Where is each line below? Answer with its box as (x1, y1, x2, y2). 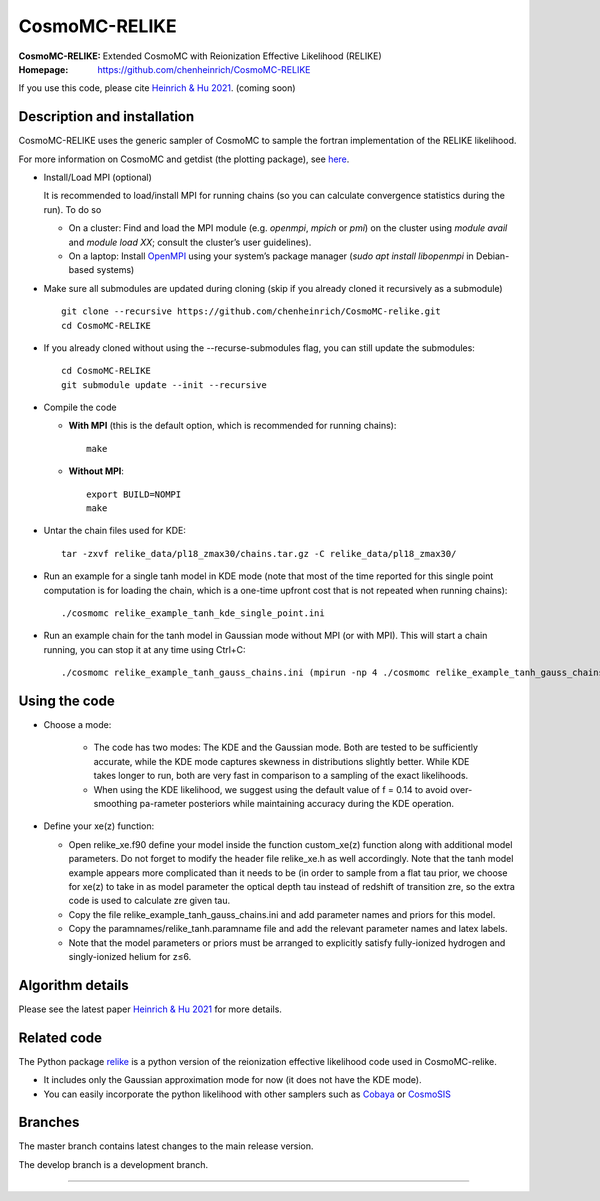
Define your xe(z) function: (43, 820, 155, 832)
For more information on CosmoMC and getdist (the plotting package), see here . (18, 153, 350, 165)
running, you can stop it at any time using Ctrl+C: (43, 643, 246, 655)
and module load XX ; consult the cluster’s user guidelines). (68, 236, 312, 248)
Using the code (18, 692, 115, 709)
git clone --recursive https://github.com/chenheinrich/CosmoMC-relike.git (61, 306, 441, 317)
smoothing (93, 798, 138, 810)
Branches (18, 1114, 80, 1131)
